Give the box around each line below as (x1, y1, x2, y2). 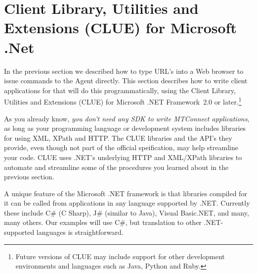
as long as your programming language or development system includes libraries (4, 123, 246, 133)
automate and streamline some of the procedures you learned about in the (4, 162, 229, 172)
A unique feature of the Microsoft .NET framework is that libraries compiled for (4, 188, 247, 198)
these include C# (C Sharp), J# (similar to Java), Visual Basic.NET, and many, (4, 207, 249, 218)
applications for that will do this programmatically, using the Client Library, (4, 85, 236, 95)
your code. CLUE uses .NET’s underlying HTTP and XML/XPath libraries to (4, 152, 242, 162)
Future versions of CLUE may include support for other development (15, 251, 225, 261)
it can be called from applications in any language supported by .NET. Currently (4, 198, 250, 208)
